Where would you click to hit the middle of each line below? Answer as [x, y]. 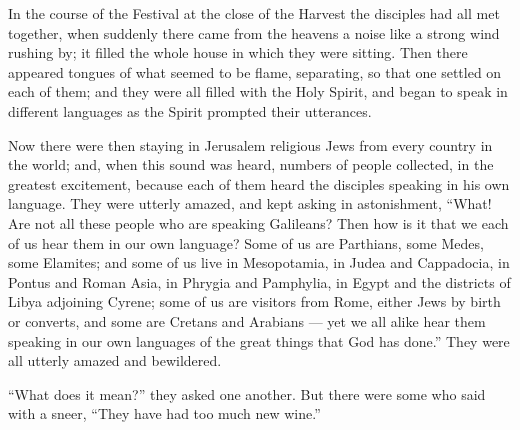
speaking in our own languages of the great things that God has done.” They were [259, 340]
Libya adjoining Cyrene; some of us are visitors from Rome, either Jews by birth [254, 301]
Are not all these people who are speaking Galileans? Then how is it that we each [258, 222]
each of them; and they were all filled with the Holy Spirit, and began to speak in [258, 91]
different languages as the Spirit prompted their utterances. [190, 110]
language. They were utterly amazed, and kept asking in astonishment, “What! [250, 203]
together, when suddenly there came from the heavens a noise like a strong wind [254, 32]
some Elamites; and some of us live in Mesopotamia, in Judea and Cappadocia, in [259, 262]
